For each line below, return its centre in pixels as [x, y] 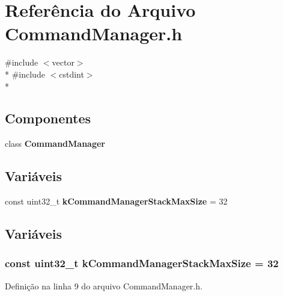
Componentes [48, 118]
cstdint [72, 74]
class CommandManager [55, 143]
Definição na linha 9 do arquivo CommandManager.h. [104, 285]
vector [63, 62]
